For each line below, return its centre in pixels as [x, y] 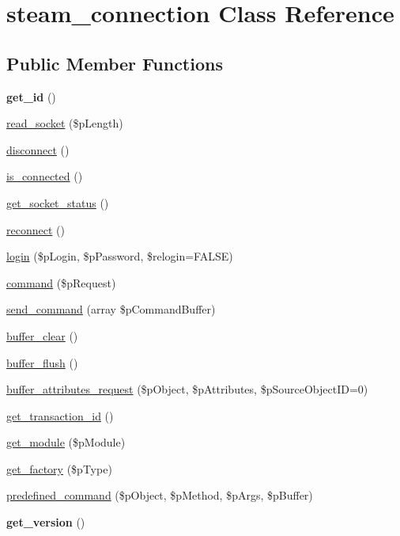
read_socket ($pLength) [65, 123]
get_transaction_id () [60, 415]
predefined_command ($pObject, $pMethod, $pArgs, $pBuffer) [160, 495]
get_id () [31, 96]
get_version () [46, 522]
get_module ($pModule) [66, 442]
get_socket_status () [58, 202]
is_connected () [45, 176]
